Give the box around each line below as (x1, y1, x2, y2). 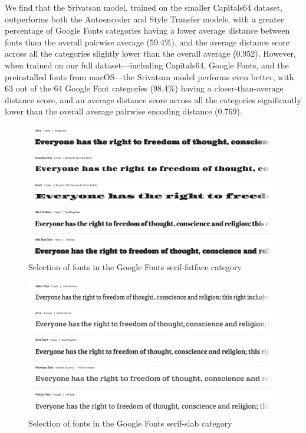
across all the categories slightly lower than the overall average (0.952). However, (5, 47, 296, 60)
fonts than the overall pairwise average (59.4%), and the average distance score (5, 35, 290, 48)
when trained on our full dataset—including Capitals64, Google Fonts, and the (5, 58, 289, 71)
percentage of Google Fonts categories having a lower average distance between (5, 24, 290, 37)
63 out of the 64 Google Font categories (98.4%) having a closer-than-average (5, 82, 284, 94)
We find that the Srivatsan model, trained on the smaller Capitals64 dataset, (5, 1, 283, 13)
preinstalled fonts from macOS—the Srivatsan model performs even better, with (5, 70, 294, 83)
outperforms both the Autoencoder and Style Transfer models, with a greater (5, 12, 284, 25)
